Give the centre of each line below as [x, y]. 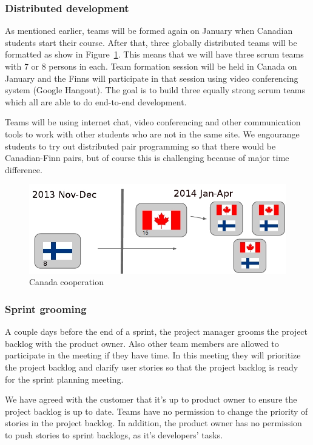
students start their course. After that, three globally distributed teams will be [151, 42]
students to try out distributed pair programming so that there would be [140, 146]
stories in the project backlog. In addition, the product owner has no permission [153, 423]
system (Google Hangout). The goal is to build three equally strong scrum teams [155, 90]
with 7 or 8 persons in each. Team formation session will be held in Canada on [151, 66]
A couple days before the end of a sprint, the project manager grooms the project [156, 331]
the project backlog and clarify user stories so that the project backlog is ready [152, 367]
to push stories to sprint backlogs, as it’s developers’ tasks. [114, 435]
